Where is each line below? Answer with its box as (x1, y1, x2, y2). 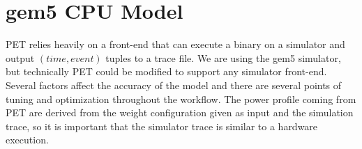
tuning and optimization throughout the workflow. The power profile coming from (6, 91, 356, 106)
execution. (6, 132, 49, 147)
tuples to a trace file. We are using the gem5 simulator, (105, 50, 341, 65)
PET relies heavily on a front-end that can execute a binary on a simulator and (6, 37, 345, 52)
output (6, 50, 35, 65)
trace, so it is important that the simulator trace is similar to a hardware (6, 118, 318, 133)
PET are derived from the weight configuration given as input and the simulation (6, 105, 354, 120)
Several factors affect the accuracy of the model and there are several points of (6, 77, 342, 92)
